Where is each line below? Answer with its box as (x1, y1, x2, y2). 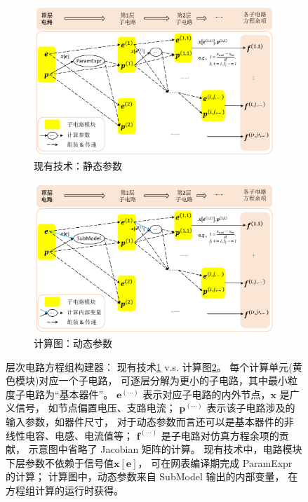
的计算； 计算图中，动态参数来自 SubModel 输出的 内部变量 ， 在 (6, 469, 298, 484)
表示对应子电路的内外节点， (142, 386, 271, 401)
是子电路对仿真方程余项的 (161, 428, 279, 442)
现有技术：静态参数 (34, 158, 122, 173)
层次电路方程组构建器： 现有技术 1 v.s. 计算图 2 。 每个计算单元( (6, 359, 293, 374)
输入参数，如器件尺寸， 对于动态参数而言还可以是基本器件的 (6, 414, 284, 429)
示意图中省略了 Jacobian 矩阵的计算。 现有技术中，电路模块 (28, 442, 302, 456)
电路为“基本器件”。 (25, 386, 114, 401)
